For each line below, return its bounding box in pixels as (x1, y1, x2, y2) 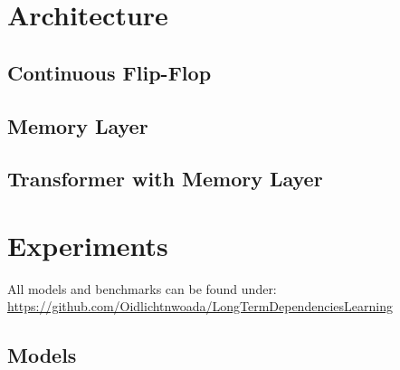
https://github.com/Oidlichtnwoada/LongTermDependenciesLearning (7, 297, 393, 316)
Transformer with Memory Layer (7, 165, 323, 193)
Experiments (7, 226, 168, 263)
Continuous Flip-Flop (7, 58, 212, 86)
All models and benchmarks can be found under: (7, 279, 277, 298)
